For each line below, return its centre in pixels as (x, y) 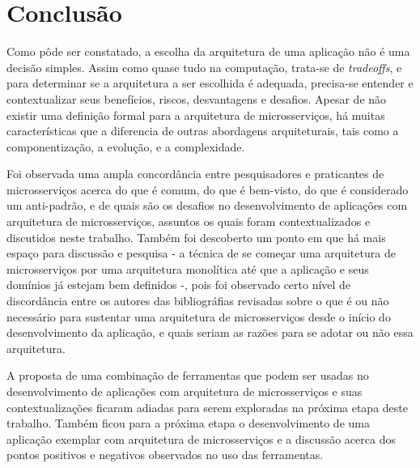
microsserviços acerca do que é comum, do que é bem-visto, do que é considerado (208, 189)
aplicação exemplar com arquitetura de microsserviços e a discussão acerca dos (201, 438)
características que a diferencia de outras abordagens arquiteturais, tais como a (203, 131)
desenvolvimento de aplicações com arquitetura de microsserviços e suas (185, 391)
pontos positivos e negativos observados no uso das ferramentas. (165, 455)
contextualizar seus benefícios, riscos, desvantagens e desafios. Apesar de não (197, 98)
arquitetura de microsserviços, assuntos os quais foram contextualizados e (189, 221)
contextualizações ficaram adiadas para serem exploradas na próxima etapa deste (207, 407)
